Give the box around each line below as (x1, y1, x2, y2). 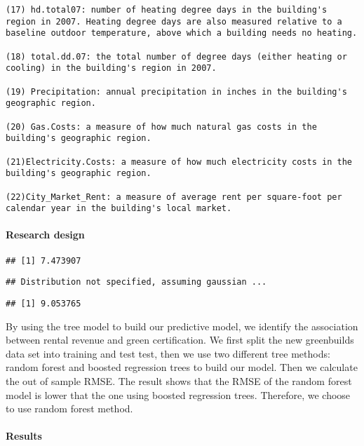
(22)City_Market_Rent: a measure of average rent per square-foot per (6, 191, 342, 202)
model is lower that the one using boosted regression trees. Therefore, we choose (6, 387, 351, 402)
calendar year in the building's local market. (6, 203, 232, 214)
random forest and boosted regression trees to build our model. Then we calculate (6, 360, 358, 374)
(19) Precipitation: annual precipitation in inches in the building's (6, 86, 347, 97)
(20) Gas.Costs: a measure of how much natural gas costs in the (6, 121, 317, 132)
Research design (6, 227, 85, 242)
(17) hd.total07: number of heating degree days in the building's (6, 5, 328, 15)
